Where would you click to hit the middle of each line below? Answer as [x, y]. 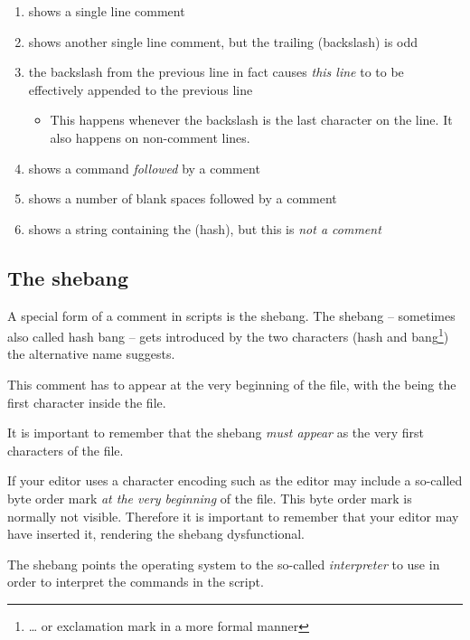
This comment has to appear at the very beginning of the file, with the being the [232, 384]
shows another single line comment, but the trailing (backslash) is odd [223, 41]
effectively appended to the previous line [141, 89]
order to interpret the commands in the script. [136, 582]
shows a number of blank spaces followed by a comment [183, 198]
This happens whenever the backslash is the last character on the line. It [251, 120]
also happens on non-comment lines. [150, 137]
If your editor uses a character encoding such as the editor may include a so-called [235, 480]
